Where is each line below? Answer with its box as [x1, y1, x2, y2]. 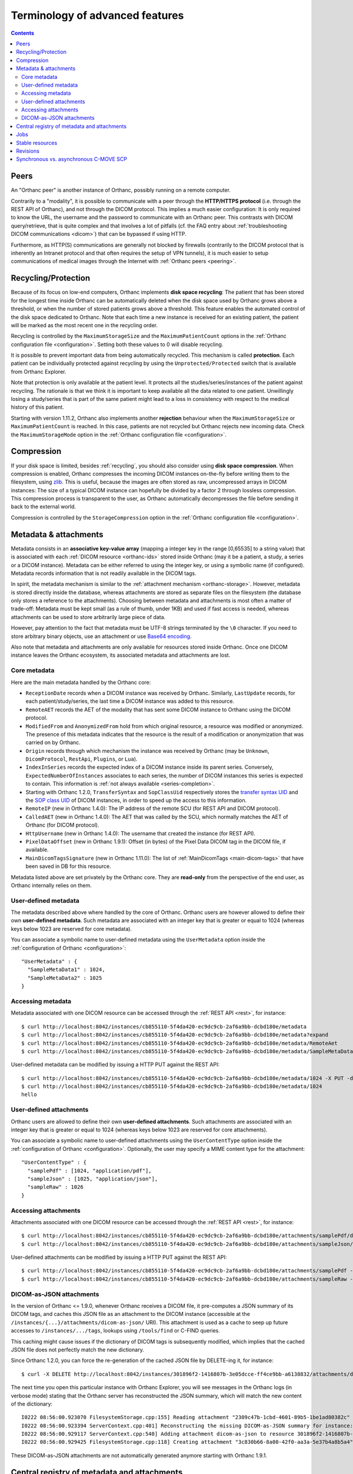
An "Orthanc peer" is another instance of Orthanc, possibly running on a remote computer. [11, 186, 231, 194]
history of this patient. [11, 404, 64, 411]
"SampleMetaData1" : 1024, [27, 966, 105, 973]
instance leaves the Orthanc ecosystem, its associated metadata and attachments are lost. [11, 652, 231, 659]
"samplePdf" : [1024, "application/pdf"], [27, 1167, 152, 1174]
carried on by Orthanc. [25, 739, 81, 746]
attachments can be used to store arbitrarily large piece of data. [11, 613, 166, 620]
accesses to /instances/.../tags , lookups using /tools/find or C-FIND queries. [11, 1327, 221, 1334]
